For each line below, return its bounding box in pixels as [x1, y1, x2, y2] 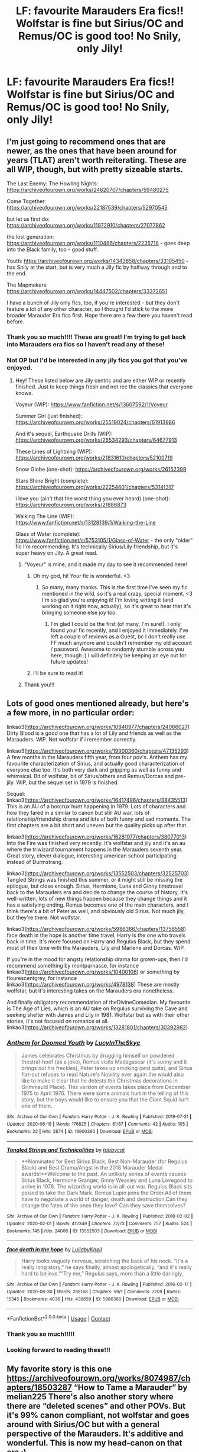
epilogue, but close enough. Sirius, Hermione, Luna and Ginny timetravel [6, 882, 183, 889]
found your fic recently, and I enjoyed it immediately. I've [50, 627, 188, 634]
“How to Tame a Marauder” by [73, 1383, 188, 1393]
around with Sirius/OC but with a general [6, 1419, 160, 1429]
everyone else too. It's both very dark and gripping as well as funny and [6, 766, 182, 773]
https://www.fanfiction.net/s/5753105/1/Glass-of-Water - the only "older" [15, 537, 193, 544]
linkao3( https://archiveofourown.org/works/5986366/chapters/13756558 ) [6, 926, 187, 933]
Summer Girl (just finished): [15, 413, 83, 420]
